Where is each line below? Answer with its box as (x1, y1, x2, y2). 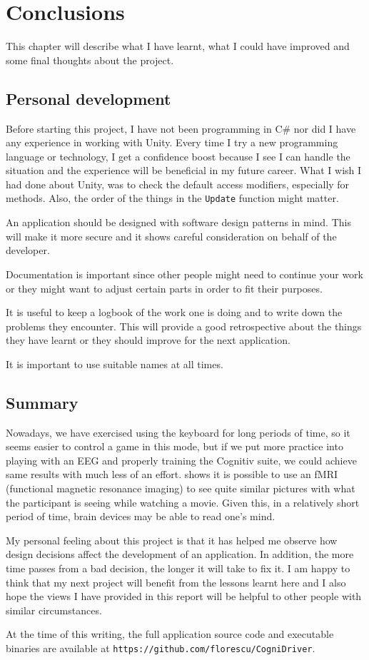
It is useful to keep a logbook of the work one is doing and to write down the (6, 305, 343, 320)
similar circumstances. (6, 602, 102, 617)
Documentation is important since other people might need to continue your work (6, 266, 364, 281)
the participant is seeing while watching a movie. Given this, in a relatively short (6, 494, 360, 509)
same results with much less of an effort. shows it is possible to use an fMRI (6, 467, 338, 482)
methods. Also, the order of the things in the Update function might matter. (6, 191, 339, 205)
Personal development (6, 87, 171, 109)
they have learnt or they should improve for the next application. (6, 332, 290, 347)
